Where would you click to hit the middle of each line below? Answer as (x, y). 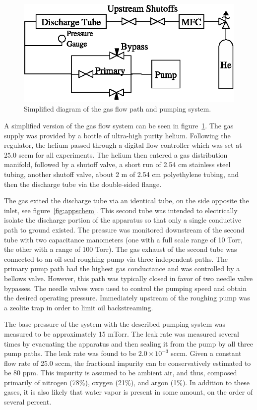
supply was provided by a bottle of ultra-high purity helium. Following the (117, 135)
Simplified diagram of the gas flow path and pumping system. (118, 109)
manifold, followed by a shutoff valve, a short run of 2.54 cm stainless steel (117, 164)
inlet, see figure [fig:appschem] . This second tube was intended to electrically (121, 210)
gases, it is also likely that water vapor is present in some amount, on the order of (128, 392)
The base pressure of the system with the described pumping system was (115, 324)
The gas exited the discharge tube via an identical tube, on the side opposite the (127, 201)
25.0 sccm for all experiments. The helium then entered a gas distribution (116, 154)
